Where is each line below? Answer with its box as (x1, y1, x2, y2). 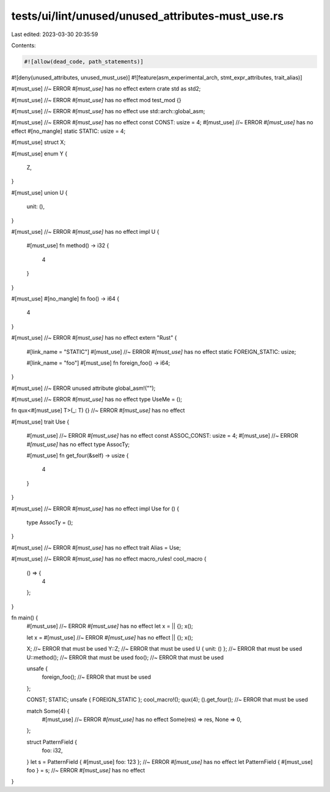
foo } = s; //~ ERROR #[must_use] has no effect (26, 766, 145, 774)
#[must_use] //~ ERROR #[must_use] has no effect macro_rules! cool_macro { (11, 555, 207, 562)
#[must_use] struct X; (11, 138, 66, 146)
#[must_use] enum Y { (11, 150, 67, 157)
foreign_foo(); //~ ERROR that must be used (42, 673, 152, 681)
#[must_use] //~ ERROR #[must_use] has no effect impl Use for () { (11, 505, 180, 512)
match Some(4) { (26, 707, 70, 714)
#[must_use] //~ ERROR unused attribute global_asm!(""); (11, 384, 156, 392)
